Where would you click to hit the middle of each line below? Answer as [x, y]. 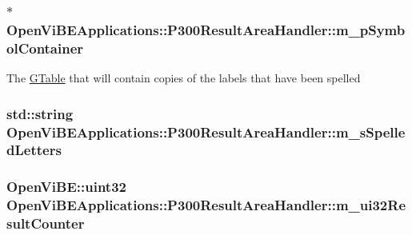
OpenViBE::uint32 [66, 187]
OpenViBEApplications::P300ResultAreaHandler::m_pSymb [206, 29]
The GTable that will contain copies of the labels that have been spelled [184, 78]
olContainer [45, 48]
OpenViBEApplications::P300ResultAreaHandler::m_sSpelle [206, 131]
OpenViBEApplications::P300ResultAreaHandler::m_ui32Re [206, 205]
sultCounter [46, 223]
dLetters [34, 150]
